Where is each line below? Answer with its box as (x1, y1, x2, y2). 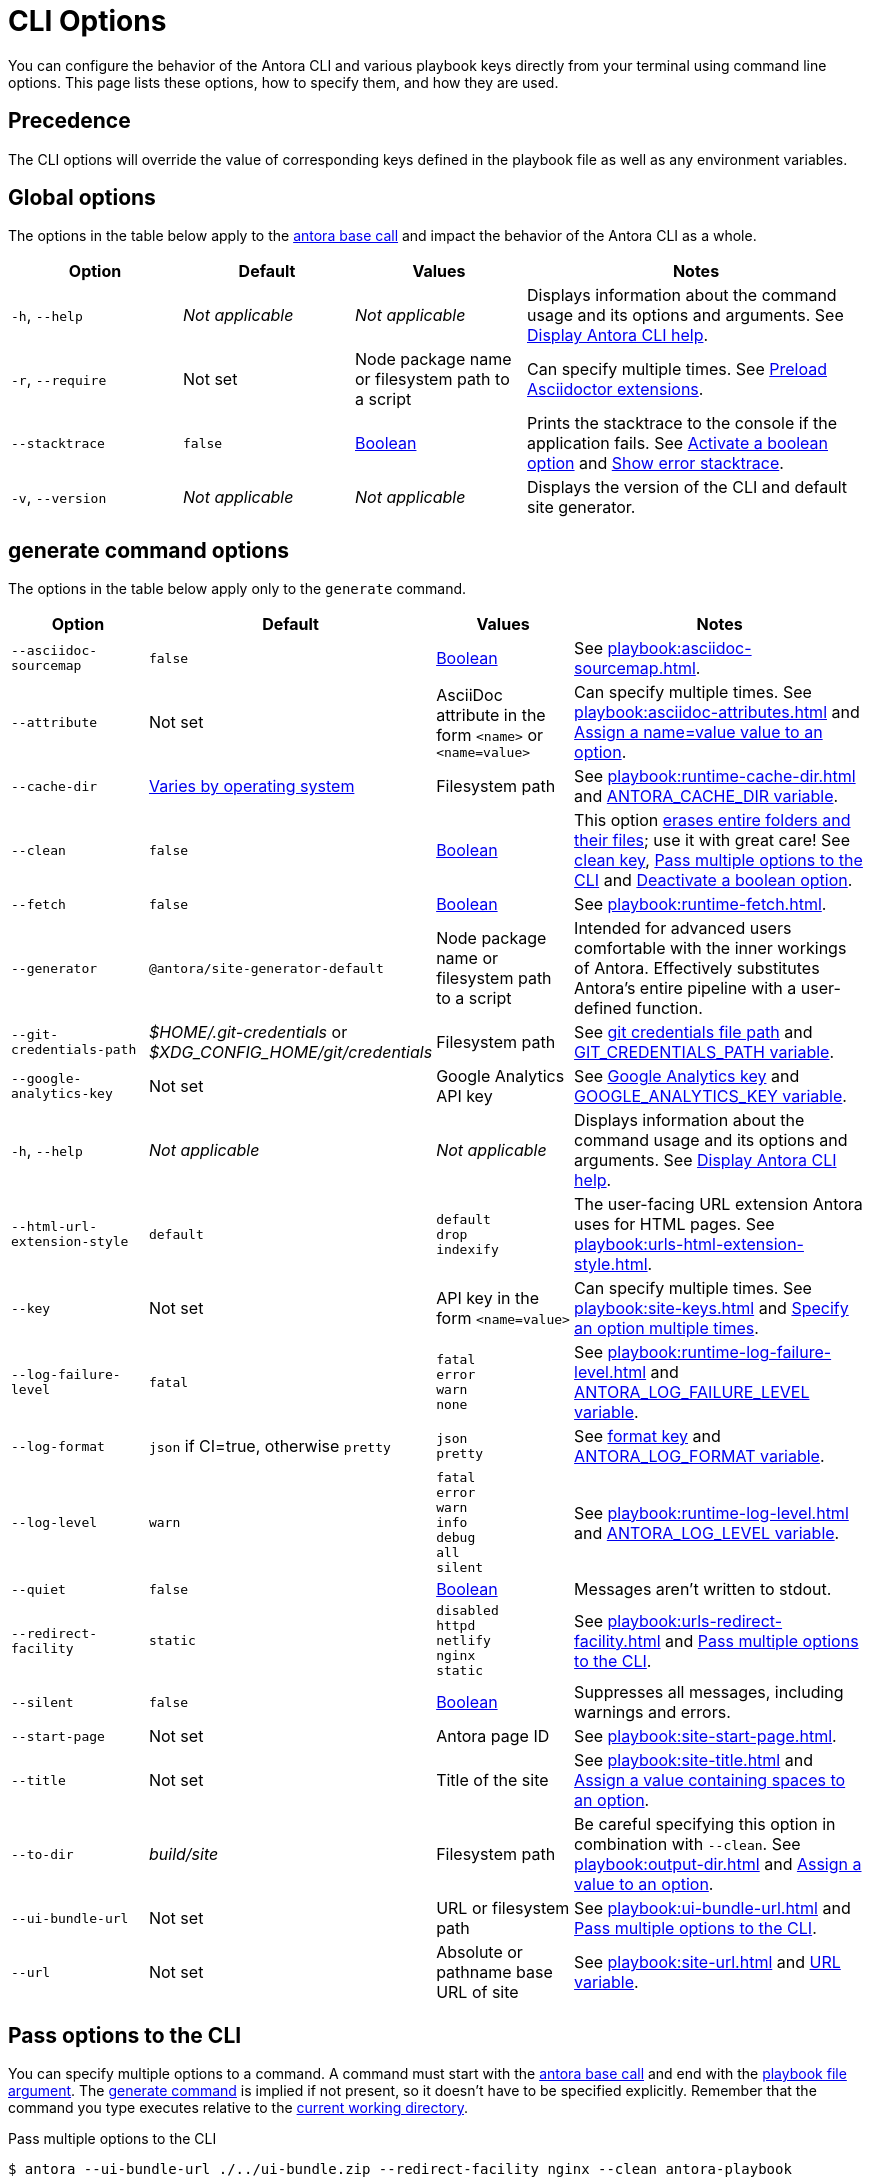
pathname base (436, 1962, 553, 1983)
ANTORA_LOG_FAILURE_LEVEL (574, 1382, 810, 1403)
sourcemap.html (574, 658, 696, 679)
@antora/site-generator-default (148, 960, 384, 976)
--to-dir (11, 1846, 74, 1862)
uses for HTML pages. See (574, 1214, 775, 1235)
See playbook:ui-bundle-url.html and (574, 1898, 851, 1919)
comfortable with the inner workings (574, 938, 847, 959)
